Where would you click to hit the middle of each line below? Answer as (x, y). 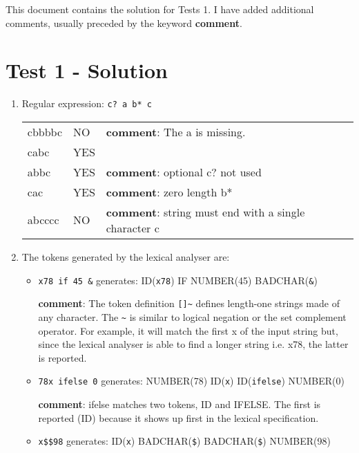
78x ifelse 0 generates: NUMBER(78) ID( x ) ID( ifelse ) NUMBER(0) (191, 381)
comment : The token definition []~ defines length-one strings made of (189, 303)
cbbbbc (45, 131)
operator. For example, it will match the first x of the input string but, (188, 330)
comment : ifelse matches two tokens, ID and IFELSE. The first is (179, 404)
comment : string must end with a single (205, 212)
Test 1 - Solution (87, 70)
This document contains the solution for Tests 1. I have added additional (160, 9)
